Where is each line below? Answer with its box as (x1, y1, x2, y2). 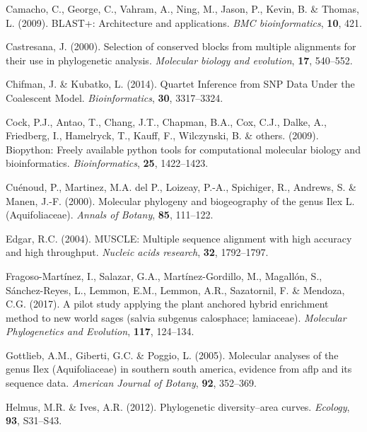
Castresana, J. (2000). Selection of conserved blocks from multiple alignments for (6, 39, 356, 54)
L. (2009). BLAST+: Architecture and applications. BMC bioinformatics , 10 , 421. (6, 15, 362, 30)
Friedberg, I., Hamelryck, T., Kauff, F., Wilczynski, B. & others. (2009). (6, 128, 319, 143)
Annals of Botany (76, 207, 153, 222)
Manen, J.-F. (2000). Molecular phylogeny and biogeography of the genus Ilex (6, 193, 343, 208)
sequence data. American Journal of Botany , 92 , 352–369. (6, 375, 257, 390)
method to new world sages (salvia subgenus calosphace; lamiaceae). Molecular (6, 310, 346, 325)
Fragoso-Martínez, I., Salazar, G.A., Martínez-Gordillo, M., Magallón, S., (6, 268, 322, 283)
